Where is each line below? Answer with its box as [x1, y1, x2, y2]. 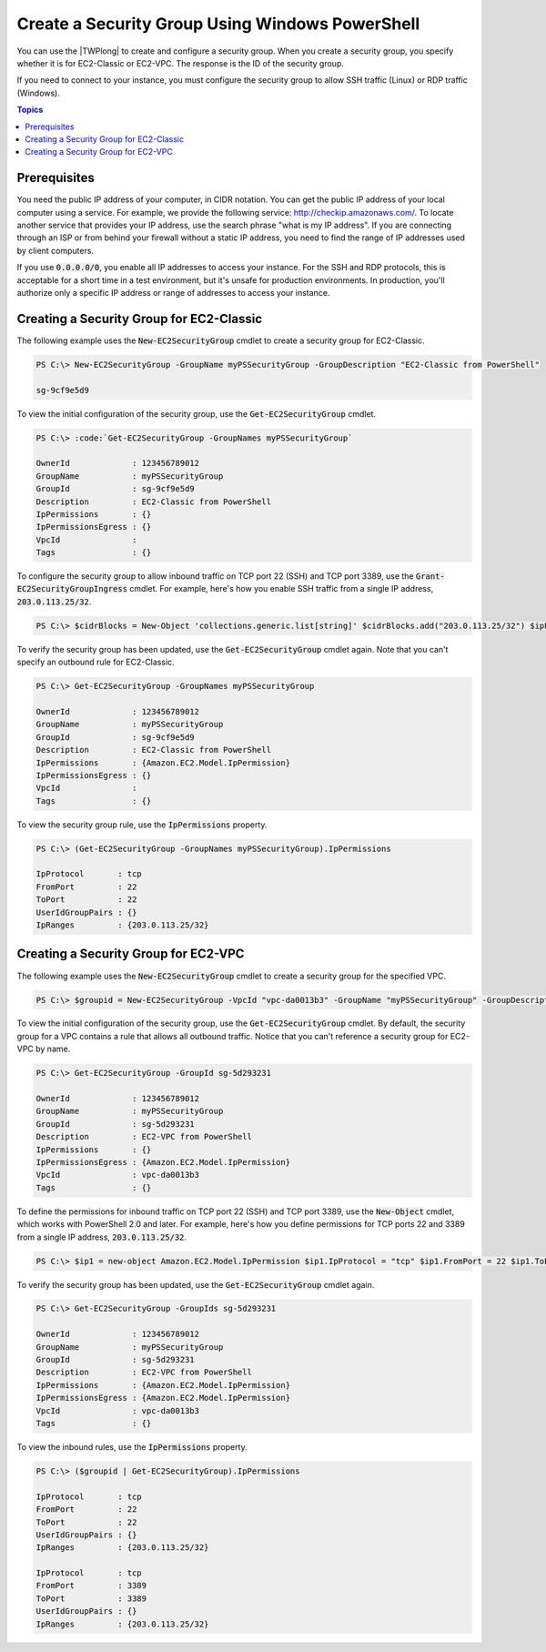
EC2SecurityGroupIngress [16, 583, 127, 594]
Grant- [415, 572, 445, 582]
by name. [35, 1043, 71, 1055]
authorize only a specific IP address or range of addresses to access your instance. [16, 287, 330, 298]
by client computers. [16, 245, 95, 256]
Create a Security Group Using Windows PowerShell [16, 14, 420, 34]
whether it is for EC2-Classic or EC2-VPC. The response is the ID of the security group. [16, 57, 345, 68]
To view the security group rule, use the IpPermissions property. [16, 819, 268, 830]
